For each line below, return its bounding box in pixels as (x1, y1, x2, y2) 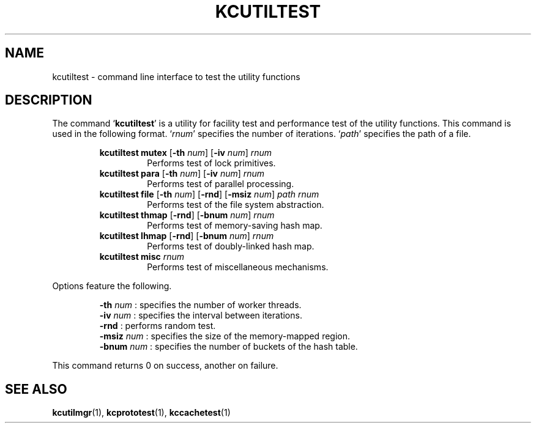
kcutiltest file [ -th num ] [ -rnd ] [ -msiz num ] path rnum (99, 189, 319, 200)
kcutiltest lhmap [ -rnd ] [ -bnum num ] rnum (99, 231, 274, 242)
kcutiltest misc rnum (99, 251, 185, 262)
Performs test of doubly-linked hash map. (147, 241, 315, 252)
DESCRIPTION (5, 92, 92, 108)
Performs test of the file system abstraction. (147, 199, 324, 210)
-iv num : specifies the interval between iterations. (99, 310, 302, 321)
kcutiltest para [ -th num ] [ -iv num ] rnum (99, 168, 265, 179)
